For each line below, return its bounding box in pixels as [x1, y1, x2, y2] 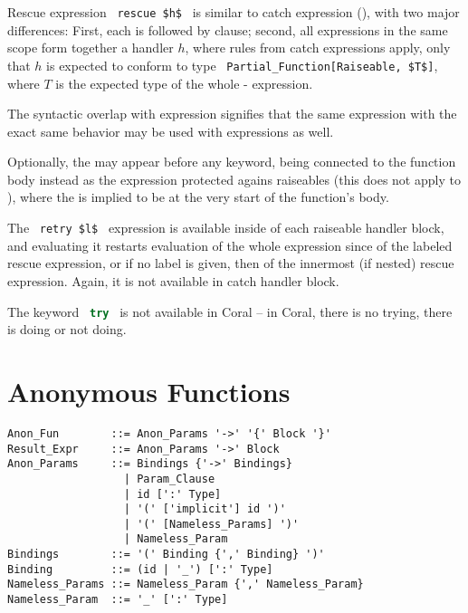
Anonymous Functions [7, 372, 291, 409]
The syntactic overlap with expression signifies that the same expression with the [7, 104, 457, 123]
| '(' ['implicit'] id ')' [123, 503, 286, 516]
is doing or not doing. [7, 320, 127, 339]
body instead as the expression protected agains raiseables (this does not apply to [7, 169, 461, 188]
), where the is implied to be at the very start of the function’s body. [7, 187, 389, 206]
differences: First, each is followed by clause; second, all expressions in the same [7, 20, 448, 39]
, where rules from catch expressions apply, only [185, 38, 451, 57]
